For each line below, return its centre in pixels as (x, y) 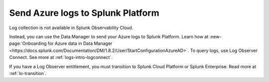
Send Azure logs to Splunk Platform (84, 13)
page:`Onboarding (28, 43)
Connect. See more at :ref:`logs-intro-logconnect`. (61, 57)
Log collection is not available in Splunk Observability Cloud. (71, 28)
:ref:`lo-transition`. (28, 73)
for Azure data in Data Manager (80, 43)
